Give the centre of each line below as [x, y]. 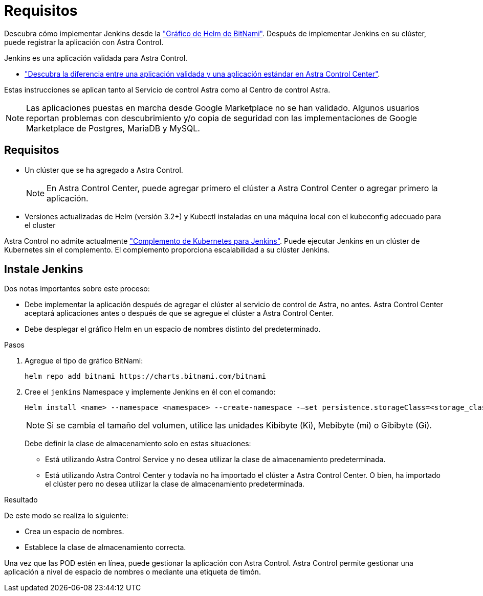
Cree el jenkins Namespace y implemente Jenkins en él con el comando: [150, 392]
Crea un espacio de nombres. [74, 532]
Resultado [21, 500]
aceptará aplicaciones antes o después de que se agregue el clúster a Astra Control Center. [179, 313]
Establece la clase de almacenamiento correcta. [105, 547]
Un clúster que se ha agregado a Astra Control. [104, 170]
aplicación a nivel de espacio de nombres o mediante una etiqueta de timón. [133, 572]
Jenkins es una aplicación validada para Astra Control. [96, 58]
